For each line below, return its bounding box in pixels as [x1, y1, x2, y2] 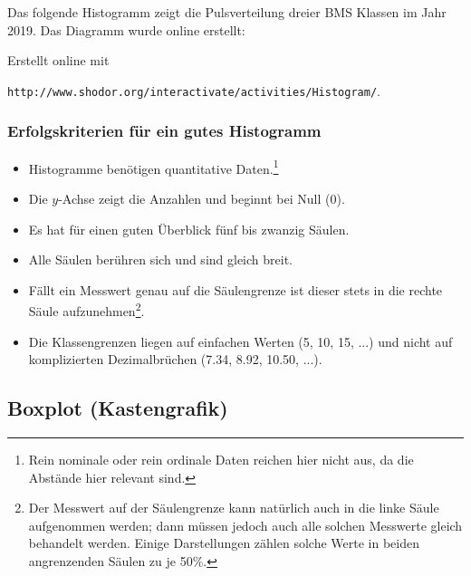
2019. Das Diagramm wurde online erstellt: [7, 20, 245, 39]
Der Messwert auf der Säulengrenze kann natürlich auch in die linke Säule [28, 498, 439, 517]
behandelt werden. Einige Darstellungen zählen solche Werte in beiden [28, 533, 419, 552]
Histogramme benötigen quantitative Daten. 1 [28, 156, 279, 178]
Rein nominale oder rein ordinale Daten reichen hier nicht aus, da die [28, 449, 414, 468]
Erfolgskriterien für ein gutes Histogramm [7, 120, 322, 142]
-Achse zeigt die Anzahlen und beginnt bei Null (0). [58, 188, 345, 207]
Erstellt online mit [7, 51, 110, 70]
